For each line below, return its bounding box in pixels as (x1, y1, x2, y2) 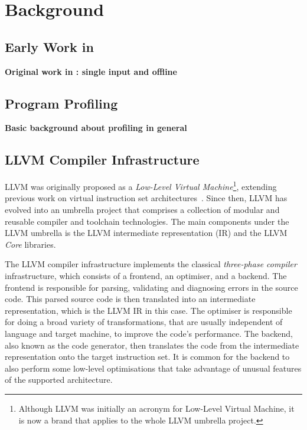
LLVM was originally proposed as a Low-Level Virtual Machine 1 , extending (5, 179, 277, 192)
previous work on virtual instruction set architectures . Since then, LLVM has (5, 192, 288, 204)
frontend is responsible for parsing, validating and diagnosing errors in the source (5, 281, 298, 293)
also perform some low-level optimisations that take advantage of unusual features (5, 362, 302, 374)
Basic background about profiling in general (5, 122, 187, 134)
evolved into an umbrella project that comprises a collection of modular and (5, 203, 280, 216)
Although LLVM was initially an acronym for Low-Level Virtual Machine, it (18, 402, 295, 414)
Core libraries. (5, 238, 56, 250)
